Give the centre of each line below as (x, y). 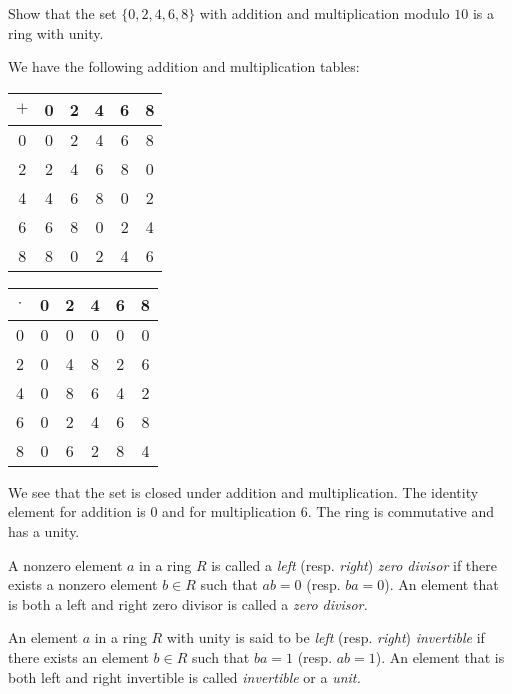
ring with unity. (56, 32)
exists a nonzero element (83, 584)
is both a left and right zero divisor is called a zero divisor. (188, 603)
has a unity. (44, 530)
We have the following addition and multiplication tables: (184, 66)
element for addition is (77, 511)
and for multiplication (229, 511)
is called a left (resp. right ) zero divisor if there (354, 564)
